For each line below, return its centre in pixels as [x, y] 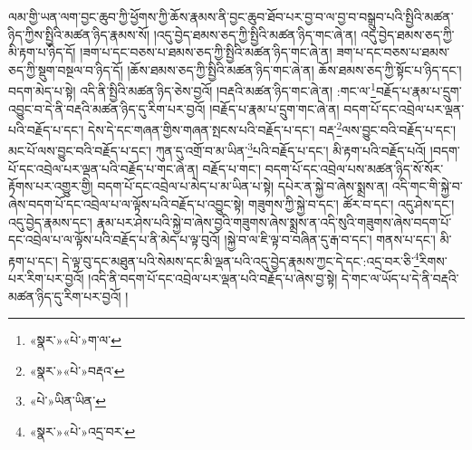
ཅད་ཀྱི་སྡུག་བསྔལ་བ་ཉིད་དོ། [66, 69]
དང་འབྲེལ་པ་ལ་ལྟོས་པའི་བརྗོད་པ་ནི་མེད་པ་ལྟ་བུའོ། [114, 239]
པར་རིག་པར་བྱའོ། [46, 278]
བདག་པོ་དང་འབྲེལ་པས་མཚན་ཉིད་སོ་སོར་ [354, 168]
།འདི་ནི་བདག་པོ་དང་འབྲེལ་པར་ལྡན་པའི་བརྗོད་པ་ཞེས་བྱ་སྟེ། [213, 278]
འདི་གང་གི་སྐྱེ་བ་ [427, 186]
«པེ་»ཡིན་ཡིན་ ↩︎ [67, 401]
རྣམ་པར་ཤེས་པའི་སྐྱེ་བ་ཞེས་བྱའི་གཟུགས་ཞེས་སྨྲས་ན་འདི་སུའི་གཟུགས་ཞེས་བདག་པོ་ [274, 221]
